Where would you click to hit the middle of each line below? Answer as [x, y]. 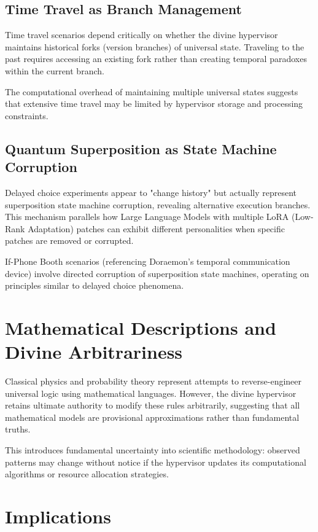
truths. [18, 429]
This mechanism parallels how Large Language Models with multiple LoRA [147, 217]
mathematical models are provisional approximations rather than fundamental [152, 417]
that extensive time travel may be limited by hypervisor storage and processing [154, 104]
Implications [58, 516]
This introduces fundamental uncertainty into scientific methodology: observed [153, 449]
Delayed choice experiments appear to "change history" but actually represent [151, 192]
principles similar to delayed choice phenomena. [95, 285]
